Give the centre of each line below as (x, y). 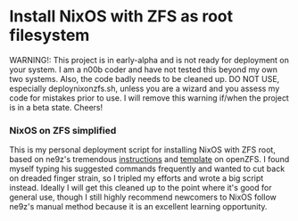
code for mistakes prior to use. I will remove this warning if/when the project (149, 98)
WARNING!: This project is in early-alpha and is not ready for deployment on (149, 60)
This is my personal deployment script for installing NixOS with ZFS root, (143, 150)
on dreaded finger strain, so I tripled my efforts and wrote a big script (137, 178)
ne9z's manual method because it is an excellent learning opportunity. (138, 207)
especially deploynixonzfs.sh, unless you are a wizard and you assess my (145, 88)
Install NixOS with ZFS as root (121, 16)
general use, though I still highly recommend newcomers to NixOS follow (143, 197)
